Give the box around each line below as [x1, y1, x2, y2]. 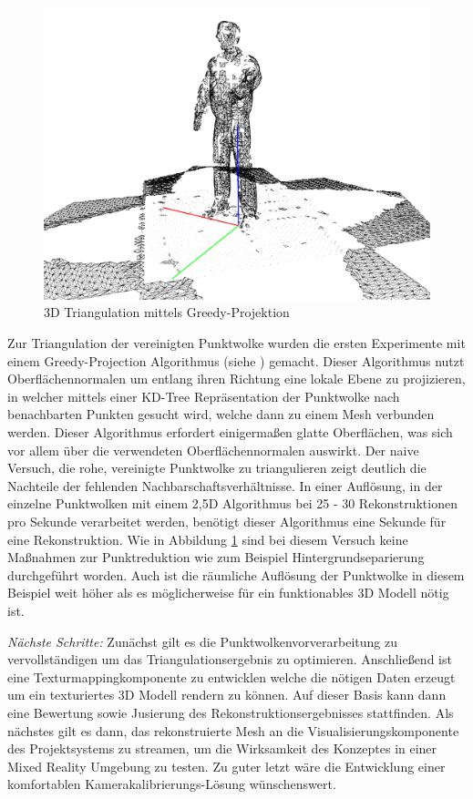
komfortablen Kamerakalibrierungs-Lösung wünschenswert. [7, 774, 336, 794]
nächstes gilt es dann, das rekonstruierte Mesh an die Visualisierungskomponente [7, 721, 459, 740]
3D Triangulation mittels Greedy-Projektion [44, 302, 290, 322]
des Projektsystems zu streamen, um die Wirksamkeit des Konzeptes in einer [7, 739, 437, 758]
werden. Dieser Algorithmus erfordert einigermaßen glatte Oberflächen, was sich [7, 423, 453, 442]
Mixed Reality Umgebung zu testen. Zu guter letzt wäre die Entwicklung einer [7, 756, 446, 775]
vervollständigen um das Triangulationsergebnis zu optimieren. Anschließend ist [7, 650, 452, 669]
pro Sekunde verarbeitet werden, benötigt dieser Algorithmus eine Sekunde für [7, 512, 447, 531]
